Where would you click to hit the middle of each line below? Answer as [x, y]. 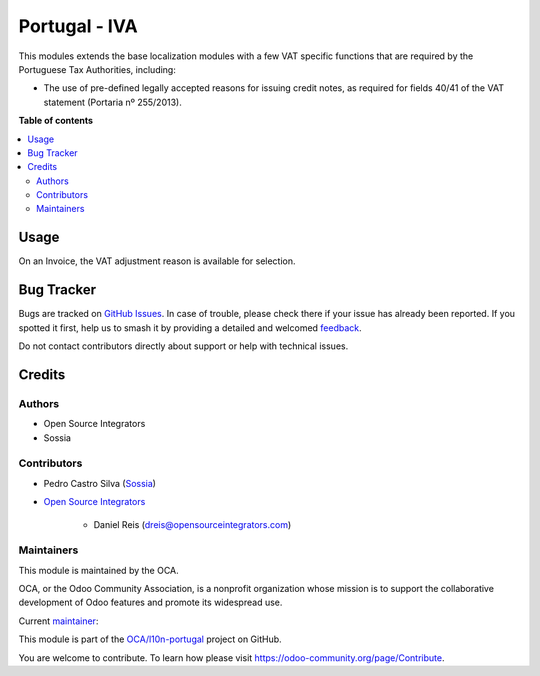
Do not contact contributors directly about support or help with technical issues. [183, 346]
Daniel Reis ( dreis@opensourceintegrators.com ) [192, 524]
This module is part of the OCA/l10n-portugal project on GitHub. [150, 639]
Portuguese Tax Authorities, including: [97, 69]
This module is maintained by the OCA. [98, 570]
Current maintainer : [58, 621]
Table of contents [56, 121]
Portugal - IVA [78, 26]
